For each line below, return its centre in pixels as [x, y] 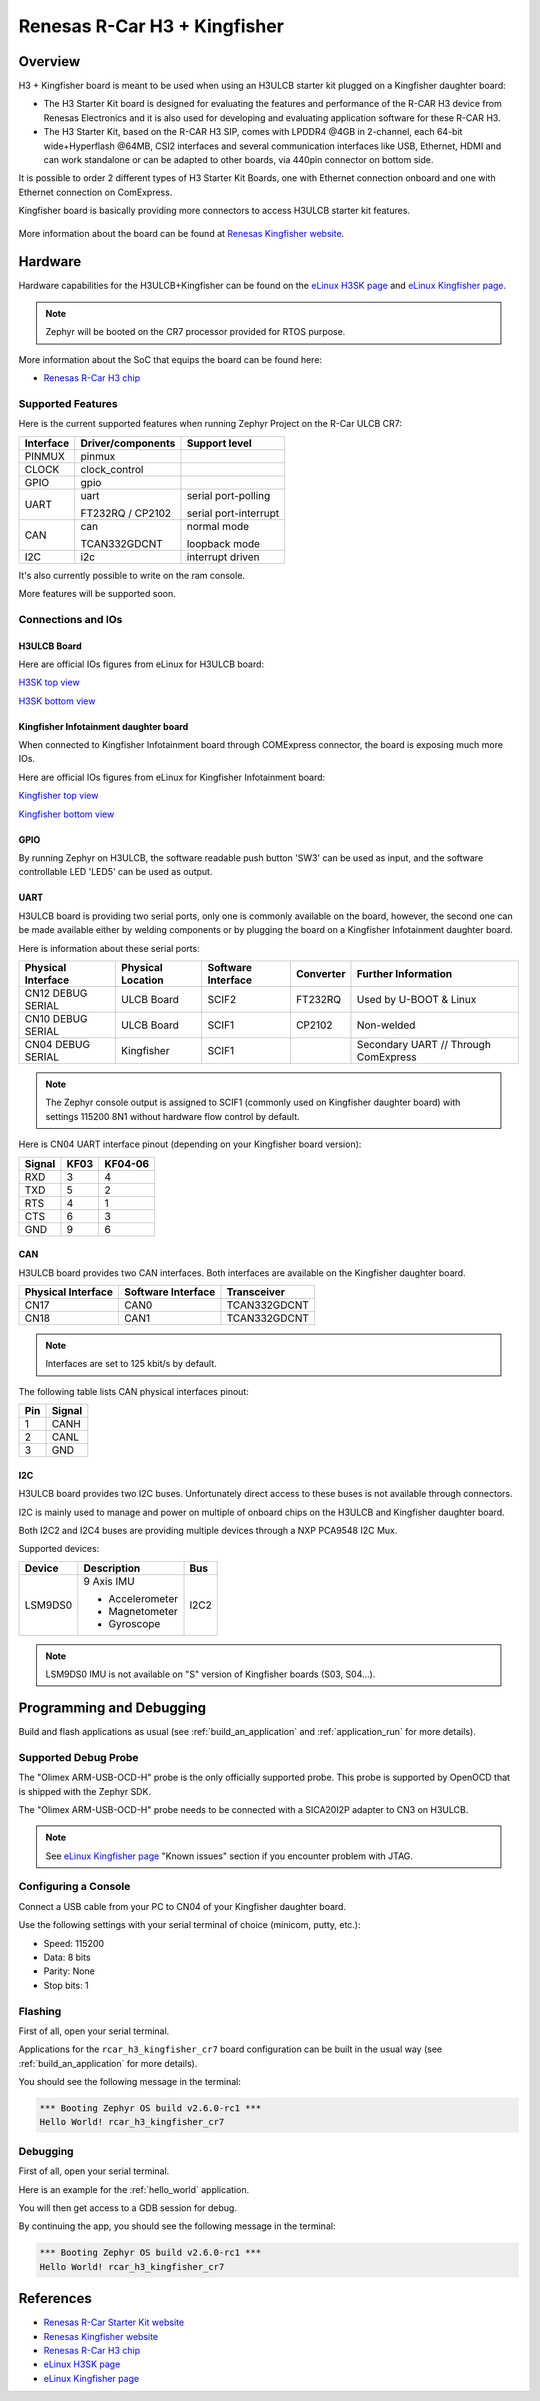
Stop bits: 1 [66, 1985]
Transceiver [255, 1292]
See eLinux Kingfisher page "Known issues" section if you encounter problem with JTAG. [229, 1856]
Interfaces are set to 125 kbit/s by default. [131, 1364]
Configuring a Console [74, 1887]
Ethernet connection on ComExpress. [95, 192]
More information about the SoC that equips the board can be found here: [170, 359]
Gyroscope [134, 1623]
